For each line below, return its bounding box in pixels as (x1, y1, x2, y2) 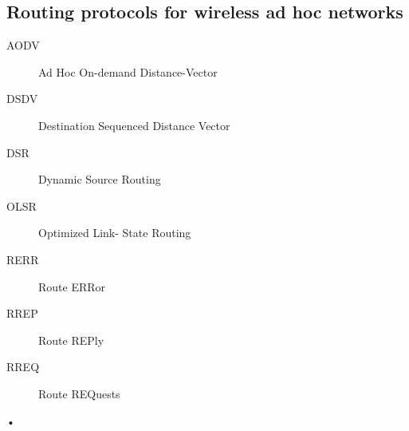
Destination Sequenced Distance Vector (38, 117, 230, 133)
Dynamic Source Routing (38, 171, 161, 188)
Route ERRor (38, 278, 106, 295)
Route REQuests (38, 385, 120, 401)
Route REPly (38, 331, 104, 348)
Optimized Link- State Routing (38, 224, 191, 241)
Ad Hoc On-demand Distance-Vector (38, 63, 218, 80)
